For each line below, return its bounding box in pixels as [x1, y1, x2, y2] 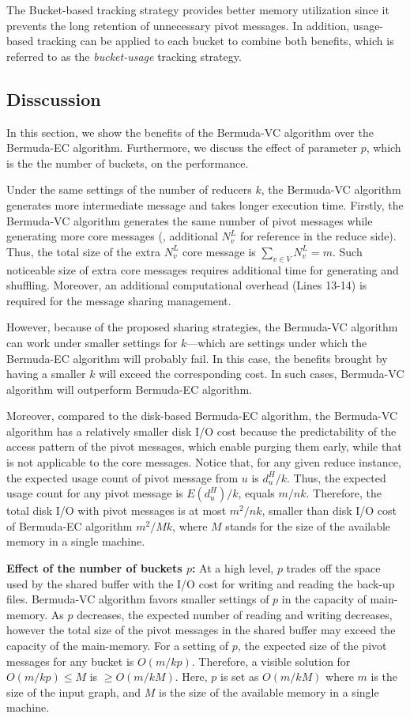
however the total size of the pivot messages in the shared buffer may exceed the [6, 622, 396, 638]
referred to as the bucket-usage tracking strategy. [6, 47, 242, 64]
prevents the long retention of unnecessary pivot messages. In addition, [6, 17, 350, 33]
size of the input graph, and [6, 683, 141, 700]
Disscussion [6, 86, 101, 111]
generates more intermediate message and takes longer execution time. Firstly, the [6, 196, 404, 213]
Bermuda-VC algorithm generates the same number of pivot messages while [6, 212, 373, 229]
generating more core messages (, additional [6, 228, 218, 244]
